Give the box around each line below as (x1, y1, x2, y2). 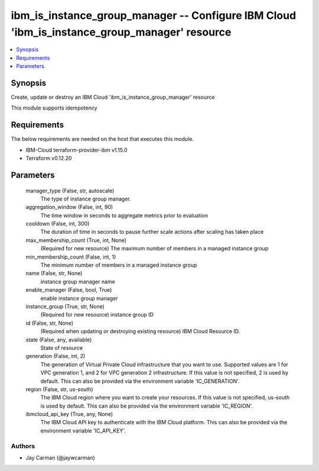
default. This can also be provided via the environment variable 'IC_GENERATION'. (40, 378, 240, 385)
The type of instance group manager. (40, 195, 131, 202)
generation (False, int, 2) (25, 353, 86, 360)
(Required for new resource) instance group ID (40, 311, 154, 318)
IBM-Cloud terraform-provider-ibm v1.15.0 (25, 146, 128, 153)
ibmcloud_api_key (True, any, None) (25, 411, 113, 418)
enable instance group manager (40, 295, 118, 302)
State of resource (40, 344, 83, 351)
